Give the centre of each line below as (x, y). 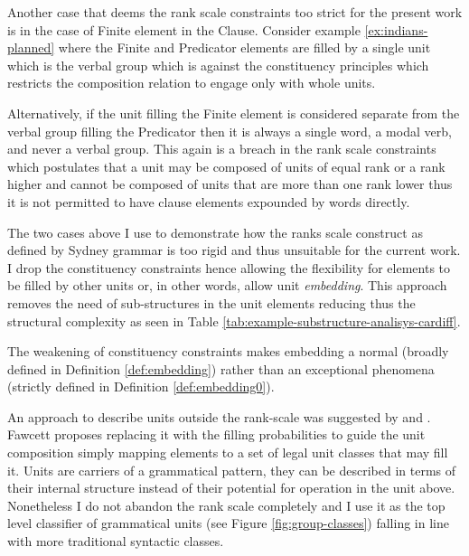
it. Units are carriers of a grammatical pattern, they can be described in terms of (232, 470)
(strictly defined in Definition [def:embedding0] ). (141, 386)
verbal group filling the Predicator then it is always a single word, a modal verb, (230, 131)
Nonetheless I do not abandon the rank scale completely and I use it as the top (226, 505)
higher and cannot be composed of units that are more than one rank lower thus (230, 184)
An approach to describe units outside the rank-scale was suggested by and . (219, 416)
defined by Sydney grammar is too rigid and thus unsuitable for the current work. (234, 250)
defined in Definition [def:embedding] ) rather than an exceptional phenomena (221, 368)
